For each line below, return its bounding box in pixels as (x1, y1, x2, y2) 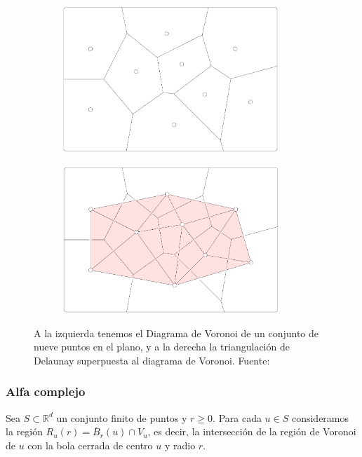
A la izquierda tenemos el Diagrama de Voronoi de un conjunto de (34, 325, 319, 340)
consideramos (291, 410, 349, 425)
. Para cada (213, 410, 262, 425)
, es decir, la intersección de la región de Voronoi (147, 424, 356, 439)
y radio (164, 437, 196, 452)
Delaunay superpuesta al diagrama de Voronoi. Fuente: (34, 353, 270, 367)
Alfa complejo (6, 383, 86, 400)
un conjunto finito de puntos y (56, 410, 187, 425)
